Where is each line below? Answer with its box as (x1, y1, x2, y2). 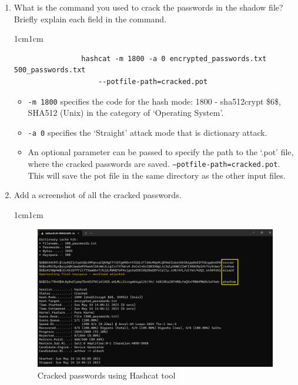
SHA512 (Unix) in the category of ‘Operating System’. (28, 106, 224, 119)
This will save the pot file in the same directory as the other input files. (28, 169, 286, 181)
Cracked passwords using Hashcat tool (37, 369, 176, 381)
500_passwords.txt (14, 66, 86, 75)
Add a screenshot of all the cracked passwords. (14, 189, 182, 201)
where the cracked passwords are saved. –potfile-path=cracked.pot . (28, 158, 280, 170)
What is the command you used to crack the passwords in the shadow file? (14, 1, 283, 13)
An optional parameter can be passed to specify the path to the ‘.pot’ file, (28, 146, 294, 158)
